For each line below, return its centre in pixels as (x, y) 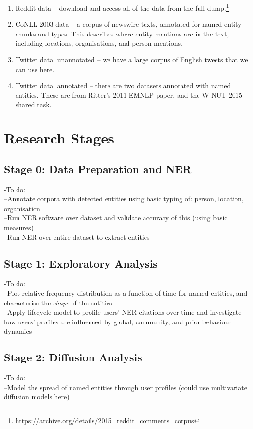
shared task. (33, 104)
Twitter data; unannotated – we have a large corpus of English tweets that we (132, 60)
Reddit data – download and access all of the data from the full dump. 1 (122, 7)
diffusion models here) (37, 397)
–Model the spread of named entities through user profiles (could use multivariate (126, 387)
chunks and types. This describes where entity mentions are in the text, (122, 33)
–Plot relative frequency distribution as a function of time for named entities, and (126, 293)
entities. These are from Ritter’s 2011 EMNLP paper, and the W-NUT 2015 (129, 95)
